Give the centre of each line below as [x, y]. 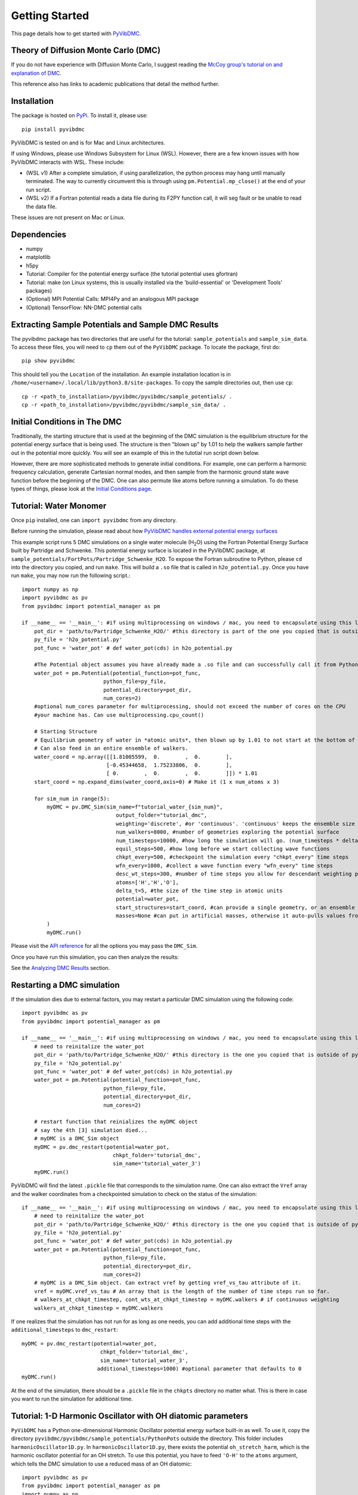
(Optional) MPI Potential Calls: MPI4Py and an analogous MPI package [112, 299]
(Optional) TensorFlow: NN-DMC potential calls [84, 307]
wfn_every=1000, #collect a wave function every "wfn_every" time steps [224, 865]
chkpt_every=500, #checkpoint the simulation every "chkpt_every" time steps [232, 857]
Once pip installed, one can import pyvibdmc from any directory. [94, 520]
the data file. [41, 206]
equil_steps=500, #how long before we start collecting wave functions [223, 849]
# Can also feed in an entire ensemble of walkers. [111, 748]
